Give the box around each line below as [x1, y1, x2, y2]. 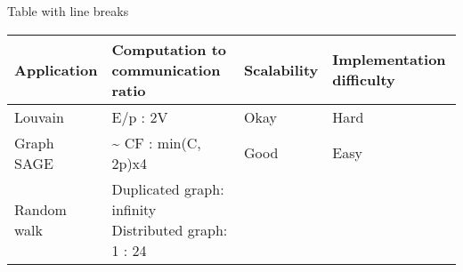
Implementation [332, 49, 446, 70]
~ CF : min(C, [111, 132, 201, 153]
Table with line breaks [7, 2, 129, 20]
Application [14, 59, 98, 80]
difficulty [332, 69, 395, 91]
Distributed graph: [111, 219, 228, 240]
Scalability [243, 59, 319, 80]
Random [14, 198, 67, 220]
